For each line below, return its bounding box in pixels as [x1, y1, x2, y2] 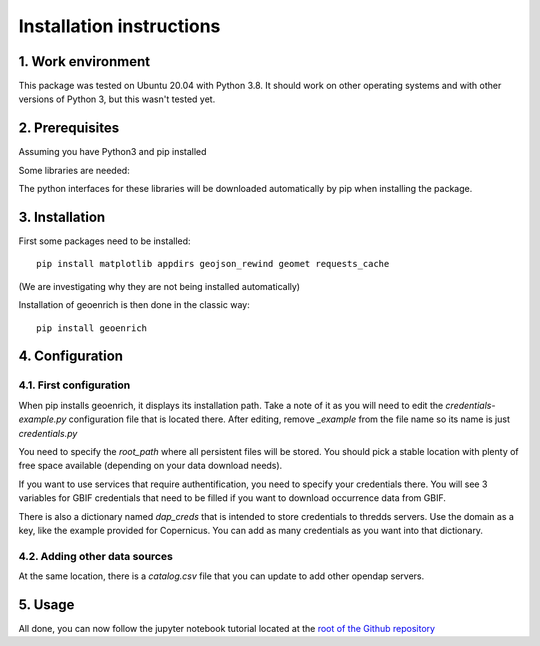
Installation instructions [18, 15, 221, 37]
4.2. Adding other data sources [18, 549, 174, 563]
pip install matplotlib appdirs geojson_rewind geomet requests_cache [36, 258, 390, 270]
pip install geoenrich [36, 322, 148, 334]
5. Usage [18, 596, 75, 613]
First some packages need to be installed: [18, 235, 191, 247]
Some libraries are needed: [18, 164, 130, 176]
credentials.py [18, 427, 78, 439]
